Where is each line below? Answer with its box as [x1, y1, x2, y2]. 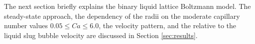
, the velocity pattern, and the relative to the [99, 20, 237, 31]
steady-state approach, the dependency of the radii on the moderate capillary [4, 10, 240, 21]
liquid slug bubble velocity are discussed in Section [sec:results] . [4, 30, 198, 40]
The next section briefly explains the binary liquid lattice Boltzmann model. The [4, 1, 251, 11]
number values [4, 20, 48, 31]
